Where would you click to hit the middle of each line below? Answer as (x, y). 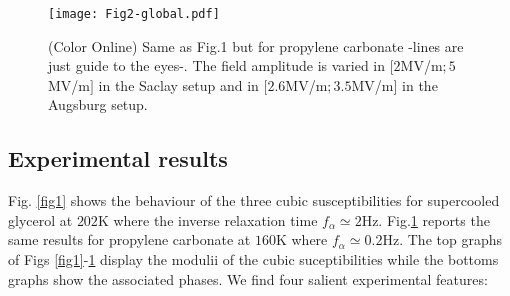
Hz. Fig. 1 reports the (425, 219)
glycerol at (40, 219)
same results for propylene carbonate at (129, 239)
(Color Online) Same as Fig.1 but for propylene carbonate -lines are (256, 45)
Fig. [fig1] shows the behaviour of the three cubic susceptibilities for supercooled (254, 200)
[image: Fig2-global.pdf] (134, 14)
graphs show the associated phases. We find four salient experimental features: (248, 278)
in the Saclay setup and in (178, 84)
